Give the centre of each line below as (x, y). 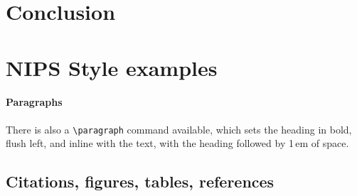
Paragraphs (34, 102)
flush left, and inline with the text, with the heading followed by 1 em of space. (177, 143)
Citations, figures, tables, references (140, 181)
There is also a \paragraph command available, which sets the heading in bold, (179, 129)
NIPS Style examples (112, 67)
